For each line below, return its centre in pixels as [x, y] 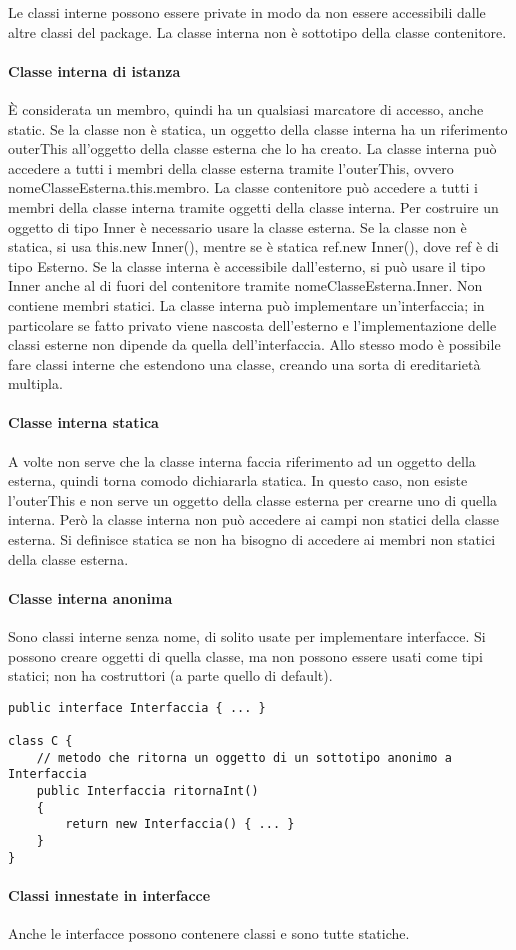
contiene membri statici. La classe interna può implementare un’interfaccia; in [246, 304]
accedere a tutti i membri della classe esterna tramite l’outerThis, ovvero [231, 167]
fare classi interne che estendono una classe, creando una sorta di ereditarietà [244, 363]
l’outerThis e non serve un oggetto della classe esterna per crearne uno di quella [253, 499]
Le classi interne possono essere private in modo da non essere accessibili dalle [247, 12]
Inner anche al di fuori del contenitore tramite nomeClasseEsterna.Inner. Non [245, 285]
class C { [40, 741]
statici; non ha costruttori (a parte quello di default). [170, 675]
